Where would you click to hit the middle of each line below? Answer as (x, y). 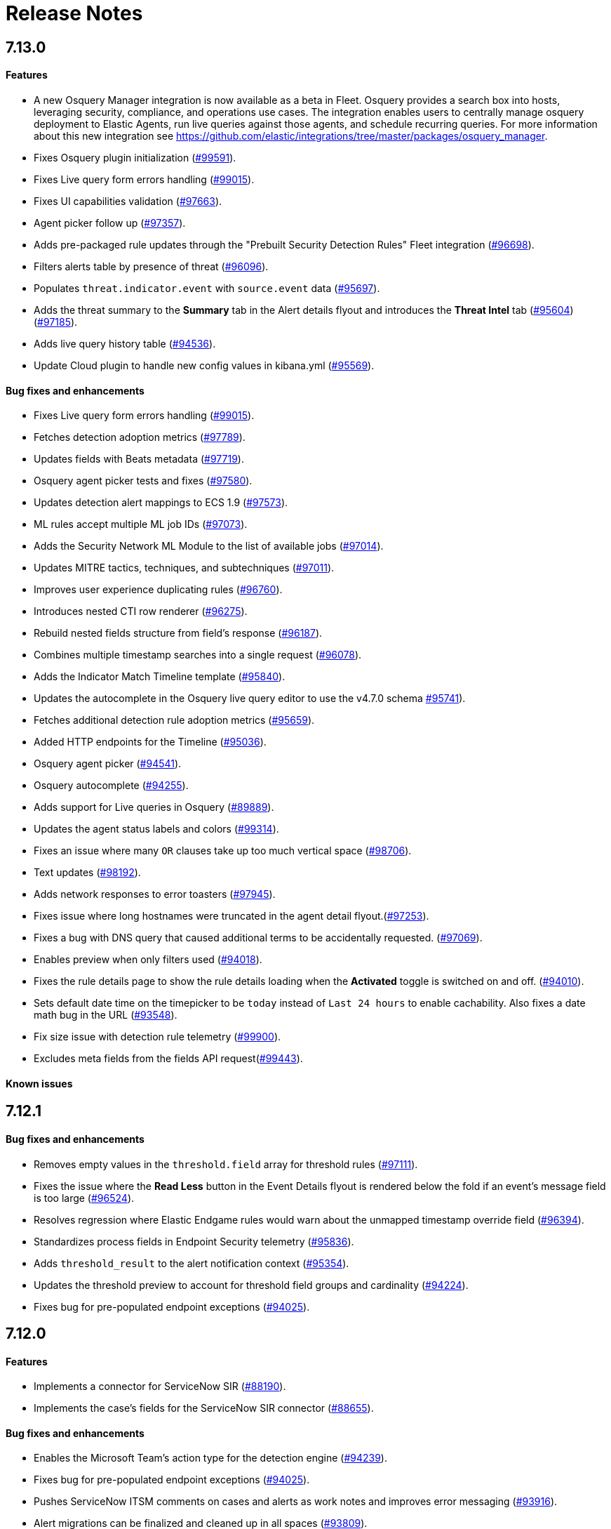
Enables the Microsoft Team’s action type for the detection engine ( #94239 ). (210, 1458)
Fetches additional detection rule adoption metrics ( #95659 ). (174, 720)
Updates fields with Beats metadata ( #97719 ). (139, 459)
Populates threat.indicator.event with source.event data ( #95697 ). (207, 288)
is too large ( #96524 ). (84, 1198)
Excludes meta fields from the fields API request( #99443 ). (168, 1059)
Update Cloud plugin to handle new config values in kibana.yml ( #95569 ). (204, 365)
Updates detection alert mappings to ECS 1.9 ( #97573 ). (161, 503)
